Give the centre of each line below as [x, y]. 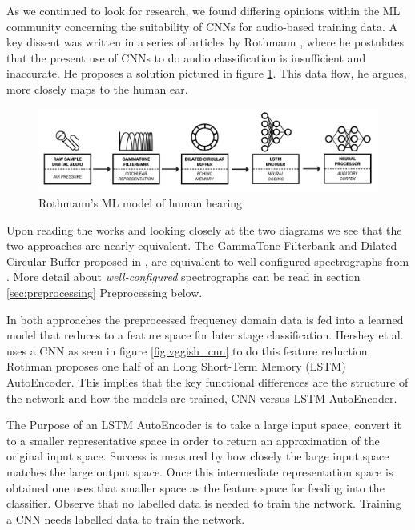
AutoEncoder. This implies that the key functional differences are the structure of [207, 382]
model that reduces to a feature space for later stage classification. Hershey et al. [205, 335]
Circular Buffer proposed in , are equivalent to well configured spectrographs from [208, 261]
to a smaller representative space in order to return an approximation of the [193, 440]
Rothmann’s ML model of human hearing [141, 203]
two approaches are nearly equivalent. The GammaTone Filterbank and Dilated [202, 245]
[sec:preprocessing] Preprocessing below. [105, 293]
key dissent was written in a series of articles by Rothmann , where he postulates [205, 42]
